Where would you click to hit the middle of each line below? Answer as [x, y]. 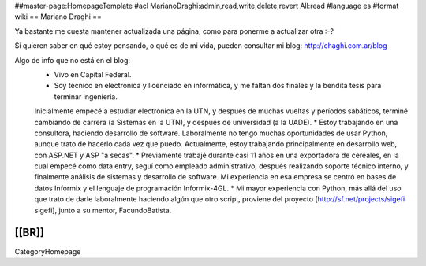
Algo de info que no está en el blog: [72, 60]
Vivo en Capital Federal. [93, 74]
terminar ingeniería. [86, 96]
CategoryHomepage [48, 251]
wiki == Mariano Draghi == [58, 17]
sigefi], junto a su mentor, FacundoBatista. [103, 210]
